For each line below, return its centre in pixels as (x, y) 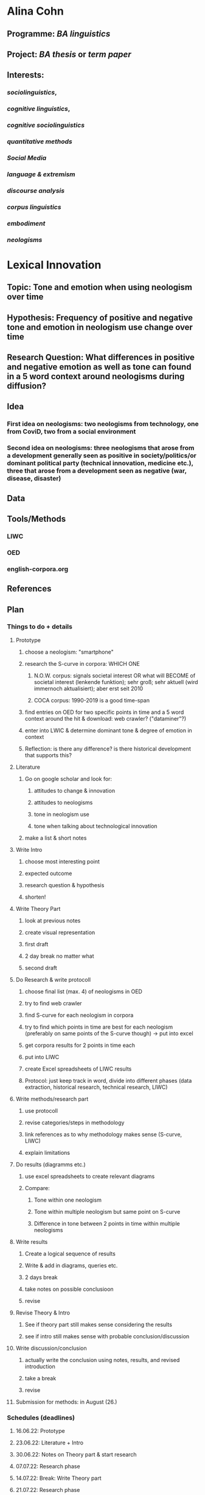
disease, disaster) (34, 479)
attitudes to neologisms (63, 802)
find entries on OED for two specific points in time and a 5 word (104, 712)
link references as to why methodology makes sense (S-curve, (103, 1134)
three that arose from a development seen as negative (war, (97, 471)
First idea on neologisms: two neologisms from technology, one (103, 424)
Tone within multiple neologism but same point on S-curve (107, 1211)
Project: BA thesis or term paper (69, 54)
